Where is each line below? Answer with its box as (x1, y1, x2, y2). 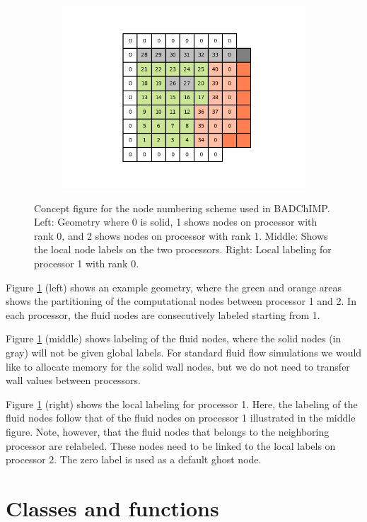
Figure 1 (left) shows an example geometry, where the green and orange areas (6, 279, 342, 294)
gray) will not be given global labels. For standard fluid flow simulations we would (6, 344, 362, 359)
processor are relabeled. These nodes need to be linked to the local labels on (6, 438, 336, 453)
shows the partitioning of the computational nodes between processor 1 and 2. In (6, 294, 356, 308)
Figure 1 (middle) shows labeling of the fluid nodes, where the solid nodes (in (6, 331, 342, 346)
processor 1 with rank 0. (34, 255, 139, 270)
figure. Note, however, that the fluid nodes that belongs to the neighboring (6, 424, 330, 439)
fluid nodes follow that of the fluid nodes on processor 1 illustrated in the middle (6, 410, 356, 425)
